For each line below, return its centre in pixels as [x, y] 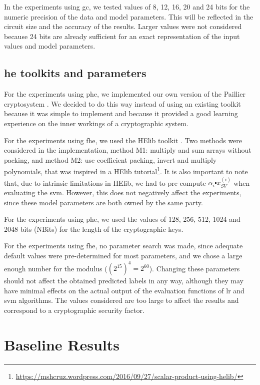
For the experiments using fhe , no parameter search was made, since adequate [123, 246]
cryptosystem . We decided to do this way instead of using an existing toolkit [122, 103]
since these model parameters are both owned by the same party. [103, 202]
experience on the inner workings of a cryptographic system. [96, 123]
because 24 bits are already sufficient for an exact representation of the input [122, 36]
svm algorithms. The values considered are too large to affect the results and [121, 300]
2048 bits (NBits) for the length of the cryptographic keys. [94, 229]
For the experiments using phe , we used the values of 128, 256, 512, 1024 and [122, 219]
